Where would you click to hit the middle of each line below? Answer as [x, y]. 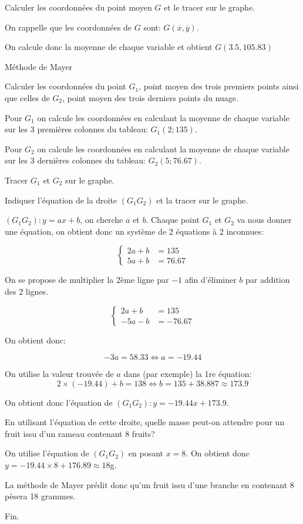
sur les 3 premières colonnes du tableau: [76, 129]
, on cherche [102, 220]
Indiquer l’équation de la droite [61, 200]
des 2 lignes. [27, 291]
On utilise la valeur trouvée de [59, 374]
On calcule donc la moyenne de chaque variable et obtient [109, 47]
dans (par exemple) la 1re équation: [188, 374]
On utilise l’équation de [47, 453]
